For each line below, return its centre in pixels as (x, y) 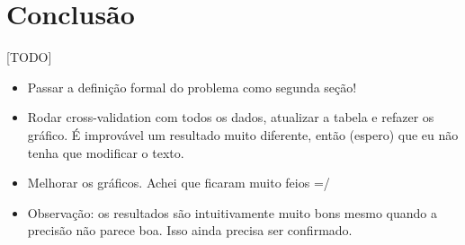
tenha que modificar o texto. (106, 152)
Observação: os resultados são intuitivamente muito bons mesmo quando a (232, 212)
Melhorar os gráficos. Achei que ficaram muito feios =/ (179, 183)
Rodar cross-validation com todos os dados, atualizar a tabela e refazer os (231, 117)
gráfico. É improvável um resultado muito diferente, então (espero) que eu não (243, 134)
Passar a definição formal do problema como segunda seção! (192, 87)
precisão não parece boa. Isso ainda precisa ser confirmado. (190, 230)
